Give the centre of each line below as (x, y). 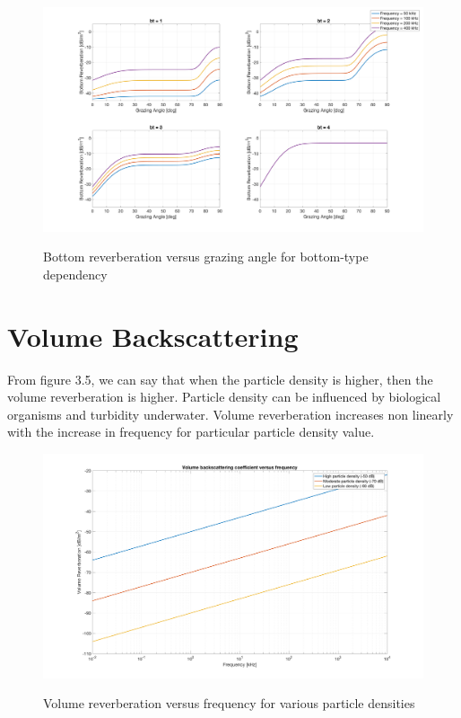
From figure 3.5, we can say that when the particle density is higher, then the (220, 379)
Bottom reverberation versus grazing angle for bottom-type (206, 257)
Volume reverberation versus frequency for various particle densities (229, 703)
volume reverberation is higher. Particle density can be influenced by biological (224, 397)
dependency (75, 274)
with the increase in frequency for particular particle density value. (191, 432)
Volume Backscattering (153, 336)
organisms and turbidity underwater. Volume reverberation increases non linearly (230, 414)
